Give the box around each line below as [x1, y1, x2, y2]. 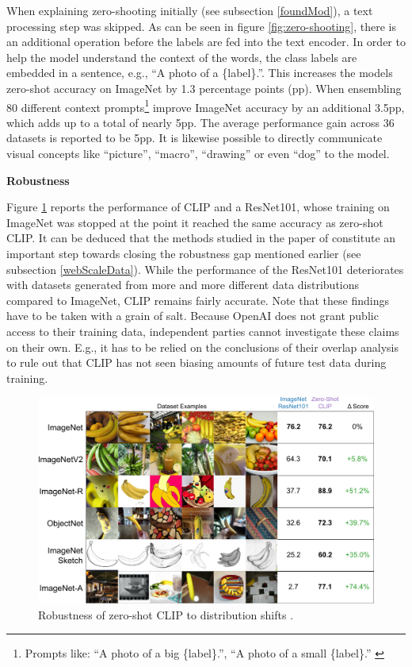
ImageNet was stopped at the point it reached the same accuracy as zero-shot [6, 214, 383, 230]
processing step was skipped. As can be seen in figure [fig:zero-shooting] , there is [6, 17, 396, 34]
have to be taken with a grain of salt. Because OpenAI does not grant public [6, 307, 379, 324]
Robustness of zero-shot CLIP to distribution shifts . [38, 606, 294, 623]
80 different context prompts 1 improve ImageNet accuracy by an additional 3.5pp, [6, 96, 405, 115]
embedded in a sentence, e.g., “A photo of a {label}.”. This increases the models [6, 64, 393, 81]
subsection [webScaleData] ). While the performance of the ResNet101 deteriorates [6, 260, 404, 277]
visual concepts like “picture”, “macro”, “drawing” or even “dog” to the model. [6, 145, 390, 161]
